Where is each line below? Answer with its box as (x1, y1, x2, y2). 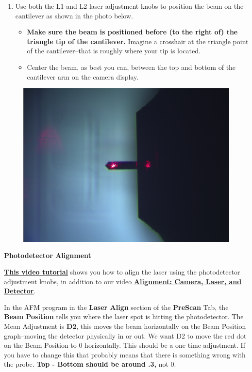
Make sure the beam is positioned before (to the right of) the (27, 27, 238, 37)
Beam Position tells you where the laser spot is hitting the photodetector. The (4, 311, 244, 322)
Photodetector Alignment (4, 250, 91, 260)
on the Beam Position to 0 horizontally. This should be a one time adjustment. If (4, 340, 245, 350)
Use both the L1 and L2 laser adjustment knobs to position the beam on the (15, 1, 244, 11)
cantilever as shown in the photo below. (15, 10, 133, 20)
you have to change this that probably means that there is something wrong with (4, 349, 246, 359)
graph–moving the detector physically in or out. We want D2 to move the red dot (4, 330, 247, 340)
